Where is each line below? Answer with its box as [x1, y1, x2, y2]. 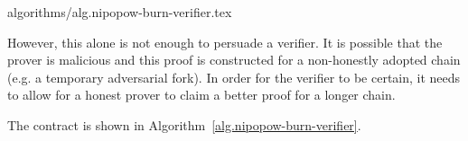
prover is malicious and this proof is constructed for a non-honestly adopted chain [7, 50, 461, 69]
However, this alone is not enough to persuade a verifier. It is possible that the [7, 32, 443, 51]
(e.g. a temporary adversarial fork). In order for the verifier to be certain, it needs [7, 67, 461, 86]
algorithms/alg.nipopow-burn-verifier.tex [7, 3, 232, 21]
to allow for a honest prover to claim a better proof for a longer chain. [7, 85, 396, 104]
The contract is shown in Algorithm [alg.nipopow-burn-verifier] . [7, 115, 361, 134]
